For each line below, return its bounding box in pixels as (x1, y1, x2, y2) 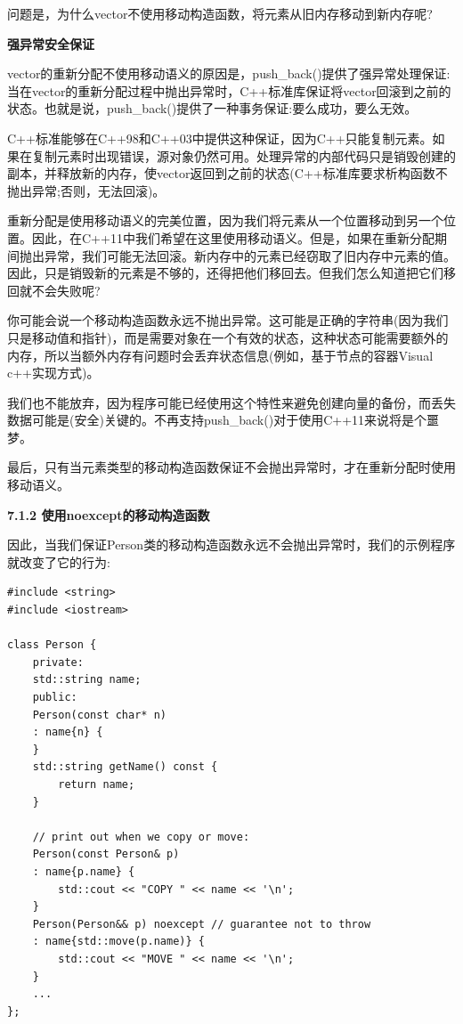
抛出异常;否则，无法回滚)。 (7, 181, 166, 199)
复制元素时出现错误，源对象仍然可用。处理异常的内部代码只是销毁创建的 (31, 146, 456, 165)
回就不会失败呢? (7, 280, 101, 299)
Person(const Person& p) (32, 848, 180, 861)
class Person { (7, 638, 97, 652)
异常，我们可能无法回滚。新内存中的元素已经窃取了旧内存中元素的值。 (44, 246, 456, 264)
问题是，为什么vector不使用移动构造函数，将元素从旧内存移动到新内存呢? (7, 4, 433, 22)
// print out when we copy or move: (32, 830, 250, 843)
